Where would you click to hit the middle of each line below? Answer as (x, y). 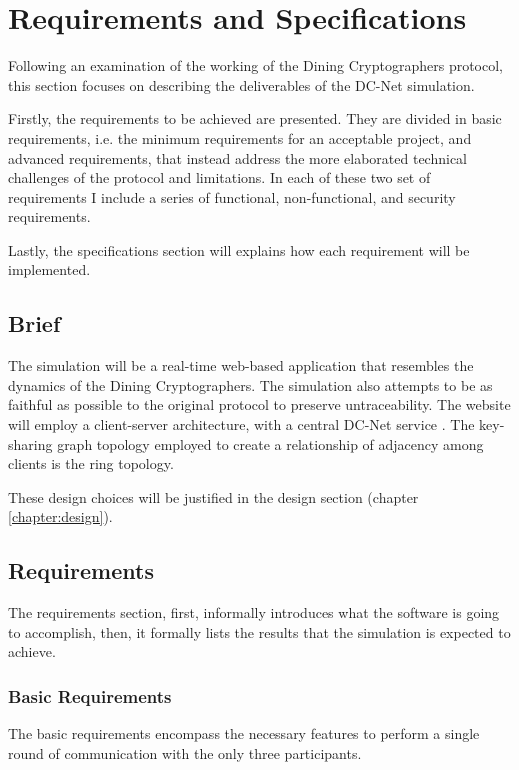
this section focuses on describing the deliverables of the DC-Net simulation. (241, 84)
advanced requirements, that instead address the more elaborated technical (237, 157)
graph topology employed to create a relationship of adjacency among (270, 443)
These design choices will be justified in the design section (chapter (213, 496)
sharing (30, 443)
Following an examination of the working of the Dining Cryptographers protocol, (256, 65)
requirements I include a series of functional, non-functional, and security (232, 196)
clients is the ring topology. (91, 463)
